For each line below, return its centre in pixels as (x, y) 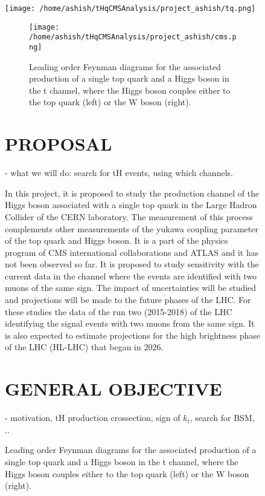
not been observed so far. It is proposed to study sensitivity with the (132, 264)
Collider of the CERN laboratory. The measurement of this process (129, 216)
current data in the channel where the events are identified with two (131, 276)
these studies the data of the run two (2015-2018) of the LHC (119, 311)
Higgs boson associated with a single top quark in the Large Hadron (131, 205)
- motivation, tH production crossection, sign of (93, 418)
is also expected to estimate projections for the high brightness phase (132, 335)
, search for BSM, (222, 418)
